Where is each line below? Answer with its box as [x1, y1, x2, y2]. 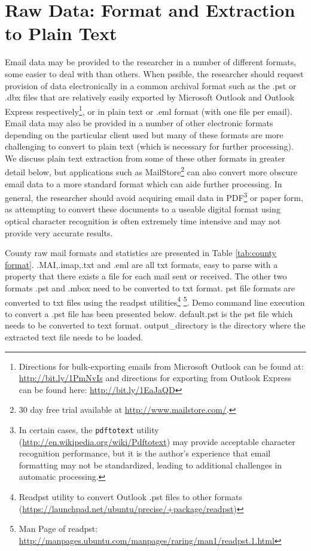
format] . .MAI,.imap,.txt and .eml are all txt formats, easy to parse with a [5, 258, 278, 270]
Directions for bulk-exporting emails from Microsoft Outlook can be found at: [19, 360, 304, 372]
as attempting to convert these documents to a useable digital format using [5, 203, 280, 215]
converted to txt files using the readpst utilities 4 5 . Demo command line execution [5, 294, 305, 308]
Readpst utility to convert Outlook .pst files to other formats [19, 491, 242, 503]
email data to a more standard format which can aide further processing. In [5, 177, 282, 190]
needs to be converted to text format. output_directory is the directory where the [5, 319, 306, 331]
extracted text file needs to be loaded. [5, 331, 144, 343]
